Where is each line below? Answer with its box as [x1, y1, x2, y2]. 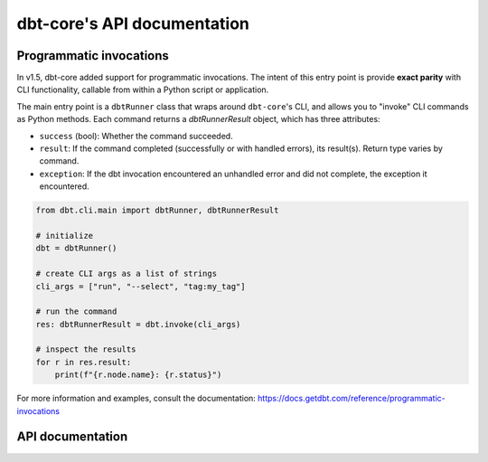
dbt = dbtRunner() [35, 243, 117, 253]
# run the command [35, 306, 117, 316]
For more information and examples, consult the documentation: [16, 393, 257, 404]
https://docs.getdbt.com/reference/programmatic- [258, 393, 446, 404]
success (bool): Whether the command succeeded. [39, 130, 234, 141]
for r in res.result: [35, 357, 132, 367]
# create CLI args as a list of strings [35, 269, 217, 279]
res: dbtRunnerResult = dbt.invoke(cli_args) [35, 319, 241, 329]
